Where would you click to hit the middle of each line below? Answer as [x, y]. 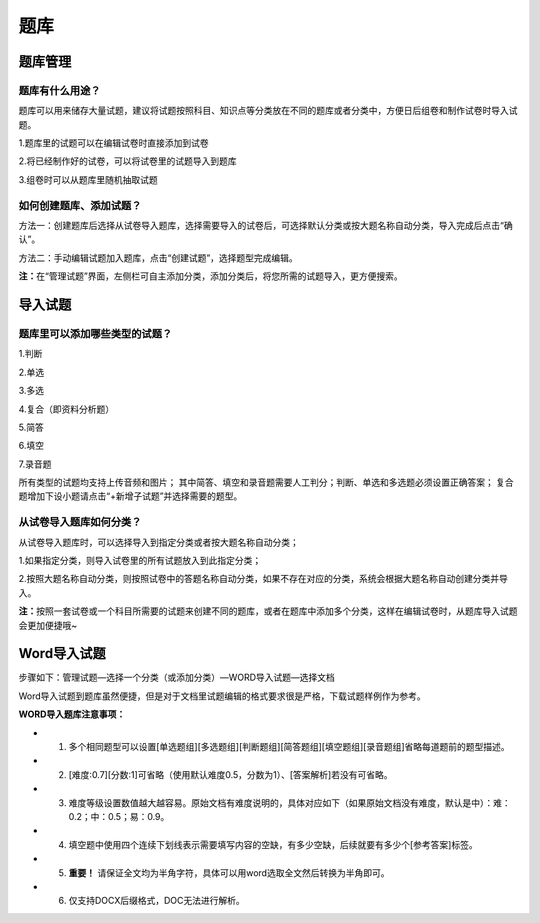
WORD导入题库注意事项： [72, 714]
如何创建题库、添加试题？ [80, 205]
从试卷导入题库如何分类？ [80, 522]
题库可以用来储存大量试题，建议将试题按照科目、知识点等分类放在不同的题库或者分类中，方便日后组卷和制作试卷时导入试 [268, 111]
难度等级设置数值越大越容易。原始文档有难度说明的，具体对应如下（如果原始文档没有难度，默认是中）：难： [289, 802]
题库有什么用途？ [59, 90]
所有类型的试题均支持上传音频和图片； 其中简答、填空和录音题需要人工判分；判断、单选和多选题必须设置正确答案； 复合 [266, 482]
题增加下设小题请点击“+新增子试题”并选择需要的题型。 [130, 496]
